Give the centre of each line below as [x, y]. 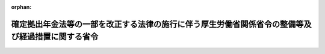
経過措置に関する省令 [59, 37]
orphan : [21, 7]
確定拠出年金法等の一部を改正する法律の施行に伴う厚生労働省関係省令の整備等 [157, 24]
